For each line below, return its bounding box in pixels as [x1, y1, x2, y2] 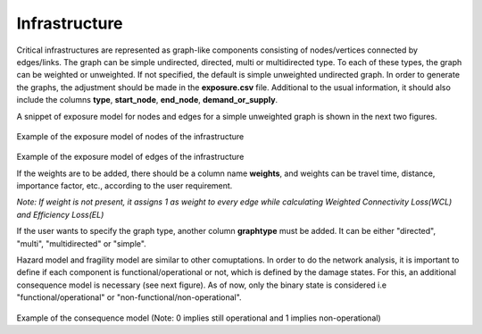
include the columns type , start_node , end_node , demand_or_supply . [16, 95, 278, 105]
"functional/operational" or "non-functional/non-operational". [16, 292, 242, 303]
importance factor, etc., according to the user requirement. [16, 180, 233, 191]
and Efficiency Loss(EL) [16, 209, 104, 220]
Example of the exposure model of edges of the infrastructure [16, 152, 245, 163]
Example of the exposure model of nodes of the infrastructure [16, 130, 245, 142]
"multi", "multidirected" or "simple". [16, 238, 146, 249]
